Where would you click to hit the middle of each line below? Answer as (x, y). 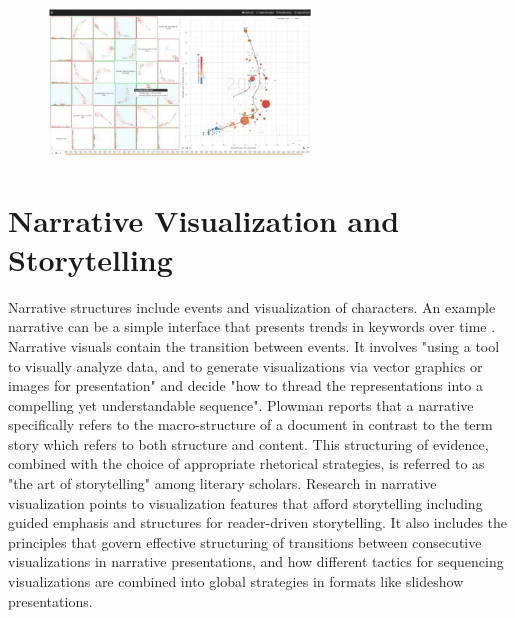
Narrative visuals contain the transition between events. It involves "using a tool (254, 345)
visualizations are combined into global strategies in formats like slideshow (236, 581)
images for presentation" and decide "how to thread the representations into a (245, 385)
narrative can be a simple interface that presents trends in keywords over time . (252, 326)
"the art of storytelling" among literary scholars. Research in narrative (222, 483)
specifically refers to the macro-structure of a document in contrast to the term (250, 424)
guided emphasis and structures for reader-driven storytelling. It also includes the (257, 522)
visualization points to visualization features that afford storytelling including (245, 502)
